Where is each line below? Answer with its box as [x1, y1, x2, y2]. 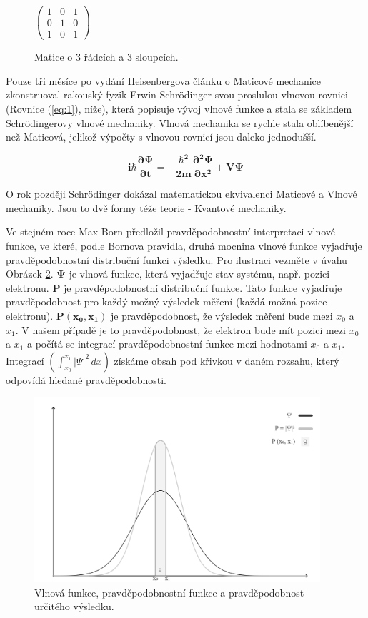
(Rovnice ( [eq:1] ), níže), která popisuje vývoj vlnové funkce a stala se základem [6, 101, 352, 116]
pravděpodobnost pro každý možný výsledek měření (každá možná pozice [6, 294, 327, 309]
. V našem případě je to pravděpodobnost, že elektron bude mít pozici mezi [15, 322, 346, 337]
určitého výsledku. [34, 599, 114, 614]
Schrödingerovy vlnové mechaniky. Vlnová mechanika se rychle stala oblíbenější [6, 115, 354, 130]
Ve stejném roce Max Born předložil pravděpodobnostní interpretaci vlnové [6, 224, 336, 239]
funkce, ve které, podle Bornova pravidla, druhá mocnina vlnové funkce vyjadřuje [6, 238, 362, 253]
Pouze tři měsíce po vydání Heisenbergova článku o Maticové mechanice [6, 73, 321, 88]
